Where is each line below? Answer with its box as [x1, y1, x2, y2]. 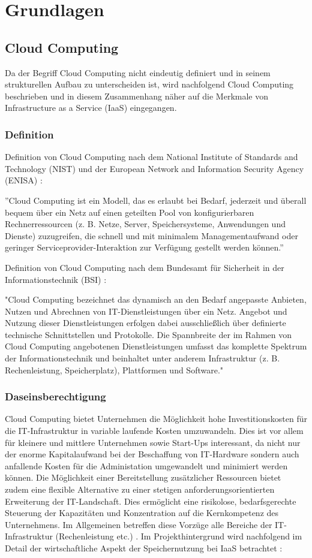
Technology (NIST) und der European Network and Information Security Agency [5, 162, 304, 174]
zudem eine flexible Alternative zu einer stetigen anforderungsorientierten [5, 483, 275, 496]
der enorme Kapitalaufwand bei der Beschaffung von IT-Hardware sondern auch [5, 448, 299, 460]
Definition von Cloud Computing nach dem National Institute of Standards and [5, 150, 298, 163]
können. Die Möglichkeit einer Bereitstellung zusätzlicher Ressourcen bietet [5, 471, 281, 484]
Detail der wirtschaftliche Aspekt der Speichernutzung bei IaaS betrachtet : [5, 542, 283, 554]
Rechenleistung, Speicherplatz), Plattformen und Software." [5, 363, 224, 376]
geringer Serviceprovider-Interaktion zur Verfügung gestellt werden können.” [5, 241, 284, 254]
